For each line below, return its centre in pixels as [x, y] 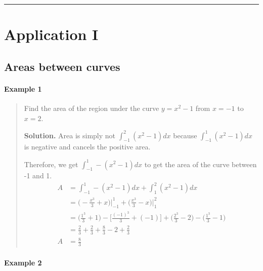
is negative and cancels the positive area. [87, 147]
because [185, 135]
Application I [51, 34]
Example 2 [23, 262]
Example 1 [23, 88]
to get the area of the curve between [201, 164]
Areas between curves [62, 66]
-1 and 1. [38, 176]
